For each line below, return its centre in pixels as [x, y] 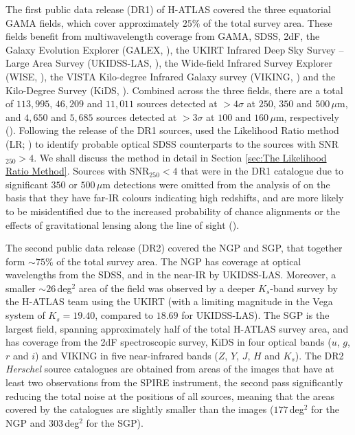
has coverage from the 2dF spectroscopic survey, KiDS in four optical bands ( [169, 342]
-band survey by [304, 288]
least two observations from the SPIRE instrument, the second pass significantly [174, 382]
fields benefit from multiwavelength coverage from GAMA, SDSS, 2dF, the [163, 36]
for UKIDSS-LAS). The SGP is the [255, 315]
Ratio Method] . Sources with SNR [78, 171]
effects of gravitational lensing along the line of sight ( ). [123, 224]
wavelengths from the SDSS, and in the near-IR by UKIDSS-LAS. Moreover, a [171, 275]
